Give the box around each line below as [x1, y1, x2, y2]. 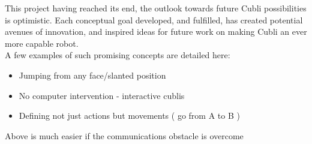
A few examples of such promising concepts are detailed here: [5, 49, 230, 61]
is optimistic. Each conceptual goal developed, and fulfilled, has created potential [5, 13, 303, 26]
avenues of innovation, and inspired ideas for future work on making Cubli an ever [5, 25, 307, 38]
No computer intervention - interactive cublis [19, 89, 185, 101]
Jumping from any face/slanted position [19, 68, 166, 81]
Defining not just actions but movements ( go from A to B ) [19, 109, 240, 122]
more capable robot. [5, 37, 79, 49]
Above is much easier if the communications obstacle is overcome [5, 129, 244, 142]
